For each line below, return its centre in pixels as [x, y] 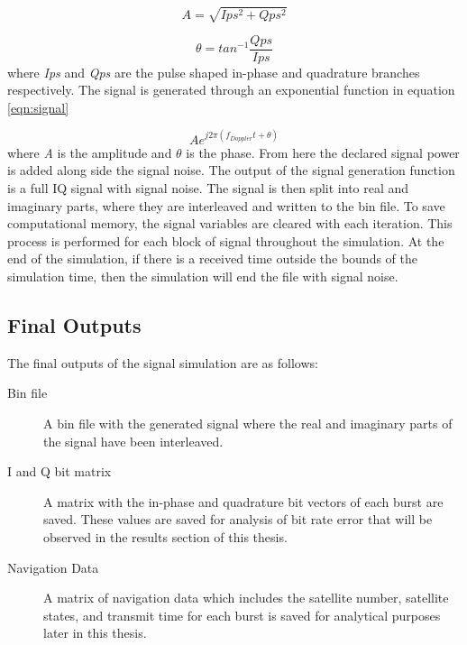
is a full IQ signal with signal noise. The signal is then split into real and [208, 188]
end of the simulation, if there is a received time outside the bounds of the [212, 258]
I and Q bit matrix [60, 471]
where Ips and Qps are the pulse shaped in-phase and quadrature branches [214, 72]
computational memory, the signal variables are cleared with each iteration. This [230, 223]
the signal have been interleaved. [133, 441]
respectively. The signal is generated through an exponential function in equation [231, 90]
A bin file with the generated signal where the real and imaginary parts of [248, 424]
